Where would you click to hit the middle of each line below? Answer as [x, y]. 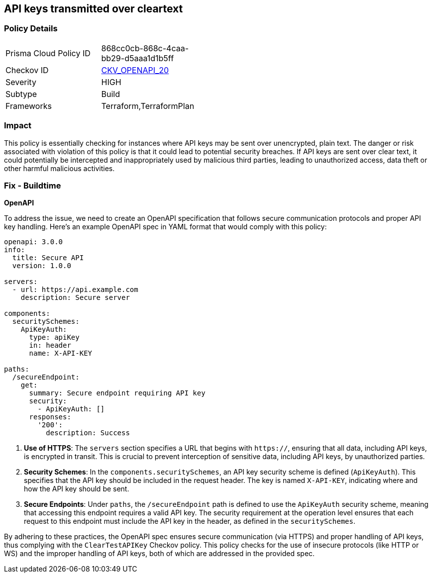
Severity [21, 82]
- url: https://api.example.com [75, 290]
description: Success [88, 433]
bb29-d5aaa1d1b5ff [138, 58]
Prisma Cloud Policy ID [48, 53]
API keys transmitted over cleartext [94, 9]
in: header [50, 345]
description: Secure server [75, 298]
